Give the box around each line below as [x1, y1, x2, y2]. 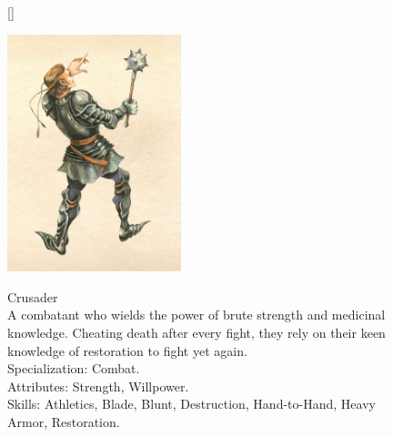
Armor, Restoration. [7, 412, 120, 431]
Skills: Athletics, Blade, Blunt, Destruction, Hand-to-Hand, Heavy [7, 394, 376, 413]
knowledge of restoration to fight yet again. [7, 340, 247, 360]
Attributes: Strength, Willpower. [7, 376, 189, 395]
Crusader [7, 287, 58, 306]
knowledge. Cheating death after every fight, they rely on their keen [7, 322, 386, 341]
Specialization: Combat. [7, 359, 140, 378]
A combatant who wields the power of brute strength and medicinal [7, 305, 386, 324]
